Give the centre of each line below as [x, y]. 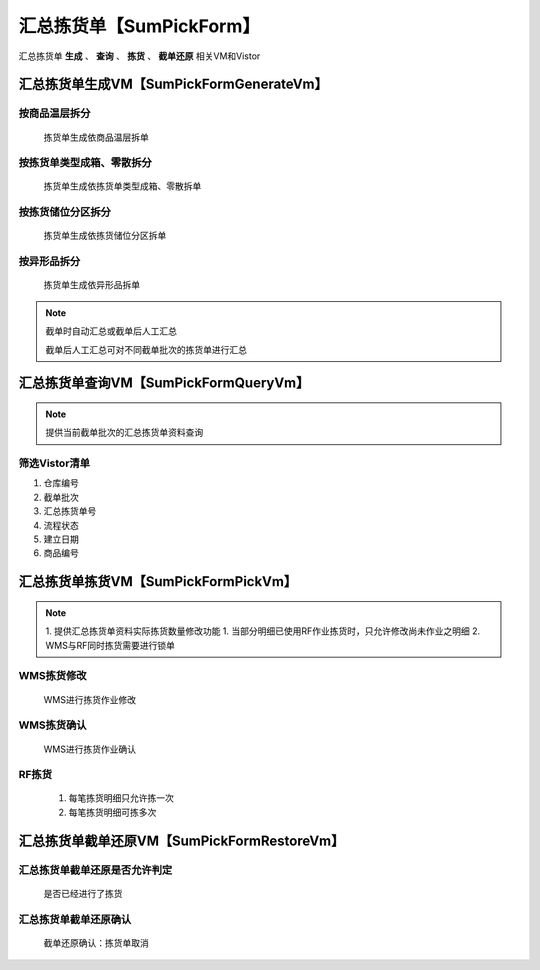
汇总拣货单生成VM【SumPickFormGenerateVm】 [173, 84]
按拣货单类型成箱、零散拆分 [85, 163]
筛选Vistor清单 [54, 463]
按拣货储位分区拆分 [65, 212]
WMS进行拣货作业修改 [90, 699]
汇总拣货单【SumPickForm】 [139, 26]
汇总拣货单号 [70, 511]
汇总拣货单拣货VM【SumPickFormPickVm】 [158, 581]
